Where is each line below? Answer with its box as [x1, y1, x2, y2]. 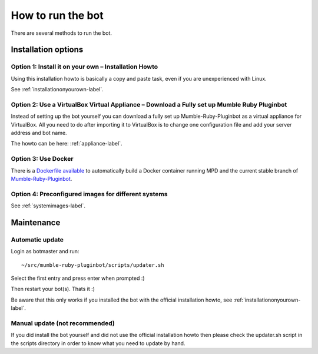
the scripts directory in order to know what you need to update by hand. [11, 339, 185, 347]
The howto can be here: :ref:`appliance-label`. [11, 140, 122, 147]
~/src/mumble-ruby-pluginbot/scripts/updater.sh [21, 262, 164, 268]
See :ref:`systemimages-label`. [11, 202, 85, 209]
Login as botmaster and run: [11, 248, 79, 255]
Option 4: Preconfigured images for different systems [11, 190, 168, 198]
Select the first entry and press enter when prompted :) [11, 274, 145, 282]
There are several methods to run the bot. [11, 29, 112, 37]
